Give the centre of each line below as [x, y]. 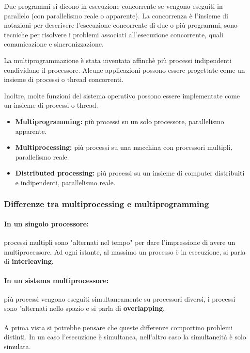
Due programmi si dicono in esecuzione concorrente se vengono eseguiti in [113, 6]
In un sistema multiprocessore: [56, 280]
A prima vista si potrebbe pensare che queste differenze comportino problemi [118, 327]
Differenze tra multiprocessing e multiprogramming [107, 204]
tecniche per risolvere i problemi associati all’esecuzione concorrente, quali [114, 34]
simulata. [17, 346]
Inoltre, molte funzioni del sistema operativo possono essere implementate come [122, 95]
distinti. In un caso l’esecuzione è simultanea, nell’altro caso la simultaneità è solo [125, 337]
